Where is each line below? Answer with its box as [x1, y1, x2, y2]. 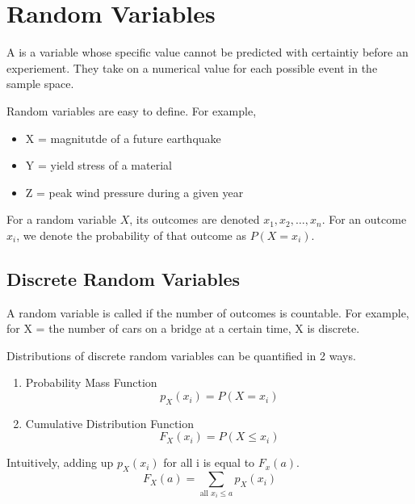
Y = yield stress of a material [25, 157, 172, 174]
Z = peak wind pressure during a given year [25, 183, 244, 200]
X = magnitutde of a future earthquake [25, 129, 221, 146]
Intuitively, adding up [6, 454, 114, 471]
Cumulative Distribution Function [25, 414, 195, 431]
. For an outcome [321, 211, 407, 228]
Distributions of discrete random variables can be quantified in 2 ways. [6, 346, 356, 363]
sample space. [6, 75, 74, 92]
